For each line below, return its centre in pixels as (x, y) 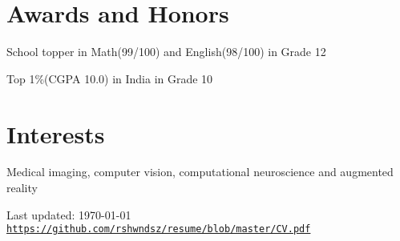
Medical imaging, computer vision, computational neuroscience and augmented (200, 172)
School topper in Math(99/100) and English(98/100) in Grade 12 (166, 52)
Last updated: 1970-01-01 (69, 214)
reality (22, 188)
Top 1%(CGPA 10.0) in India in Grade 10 (110, 78)
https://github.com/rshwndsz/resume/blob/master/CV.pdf (159, 229)
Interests (56, 133)
